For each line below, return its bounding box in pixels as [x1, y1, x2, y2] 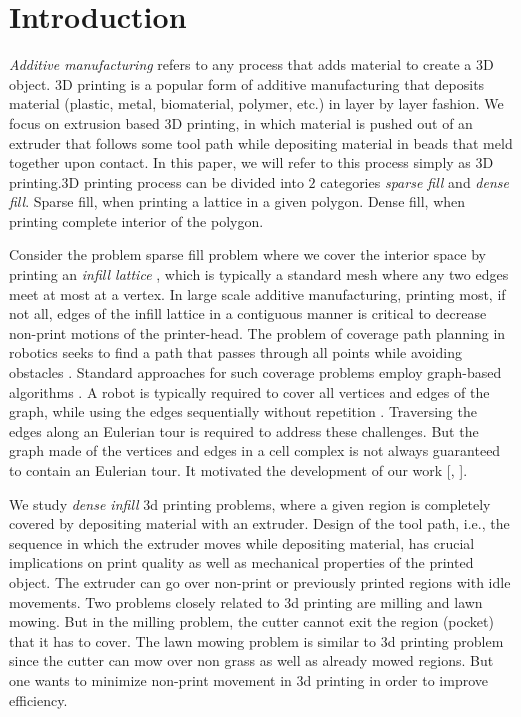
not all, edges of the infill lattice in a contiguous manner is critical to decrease [9, 303, 487, 324]
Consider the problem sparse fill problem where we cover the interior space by [9, 244, 486, 265]
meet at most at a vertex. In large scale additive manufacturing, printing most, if [9, 283, 506, 304]
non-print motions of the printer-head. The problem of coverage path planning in [9, 322, 506, 343]
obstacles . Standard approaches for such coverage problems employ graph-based [9, 362, 502, 383]
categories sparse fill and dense [320, 171, 509, 192]
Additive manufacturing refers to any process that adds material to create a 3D [9, 54, 494, 75]
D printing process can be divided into [68, 171, 304, 192]
